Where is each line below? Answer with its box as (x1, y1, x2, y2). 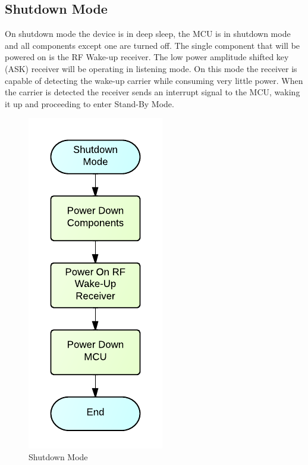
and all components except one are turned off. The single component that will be (5, 39, 300, 51)
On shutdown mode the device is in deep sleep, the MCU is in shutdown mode (5, 27, 291, 40)
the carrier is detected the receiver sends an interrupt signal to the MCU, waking (5, 86, 300, 98)
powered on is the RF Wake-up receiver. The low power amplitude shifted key (5, 51, 289, 63)
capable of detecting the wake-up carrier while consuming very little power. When (5, 74, 303, 86)
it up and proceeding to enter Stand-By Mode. (5, 97, 174, 110)
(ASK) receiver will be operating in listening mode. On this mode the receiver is (5, 62, 297, 74)
